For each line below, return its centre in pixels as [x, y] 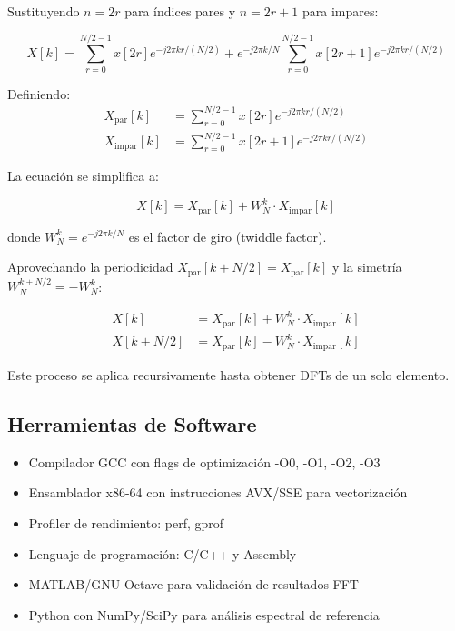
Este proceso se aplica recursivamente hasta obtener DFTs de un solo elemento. [228, 374]
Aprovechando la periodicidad [90, 267]
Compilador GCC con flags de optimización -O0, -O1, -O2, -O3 [204, 461]
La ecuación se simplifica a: [83, 175]
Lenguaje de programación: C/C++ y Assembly [163, 553]
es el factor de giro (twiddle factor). [227, 236]
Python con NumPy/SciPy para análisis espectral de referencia [204, 614]
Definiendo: [39, 93]
